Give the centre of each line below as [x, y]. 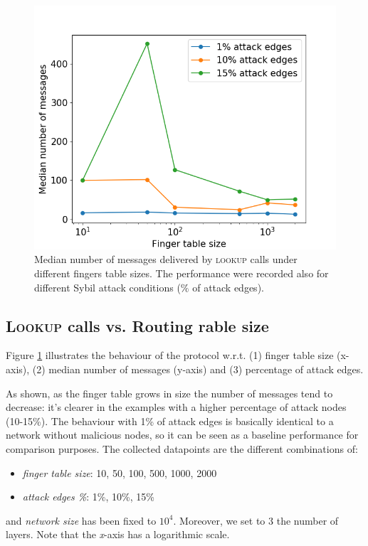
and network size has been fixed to [81, 520]
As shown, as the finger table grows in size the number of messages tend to [169, 393]
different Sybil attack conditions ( [107, 287]
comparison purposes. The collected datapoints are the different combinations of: [182, 448]
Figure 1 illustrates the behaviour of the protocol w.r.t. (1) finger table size [170, 355]
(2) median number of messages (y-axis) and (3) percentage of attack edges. [198, 369]
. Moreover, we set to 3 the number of [256, 520]
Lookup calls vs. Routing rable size [137, 325]
